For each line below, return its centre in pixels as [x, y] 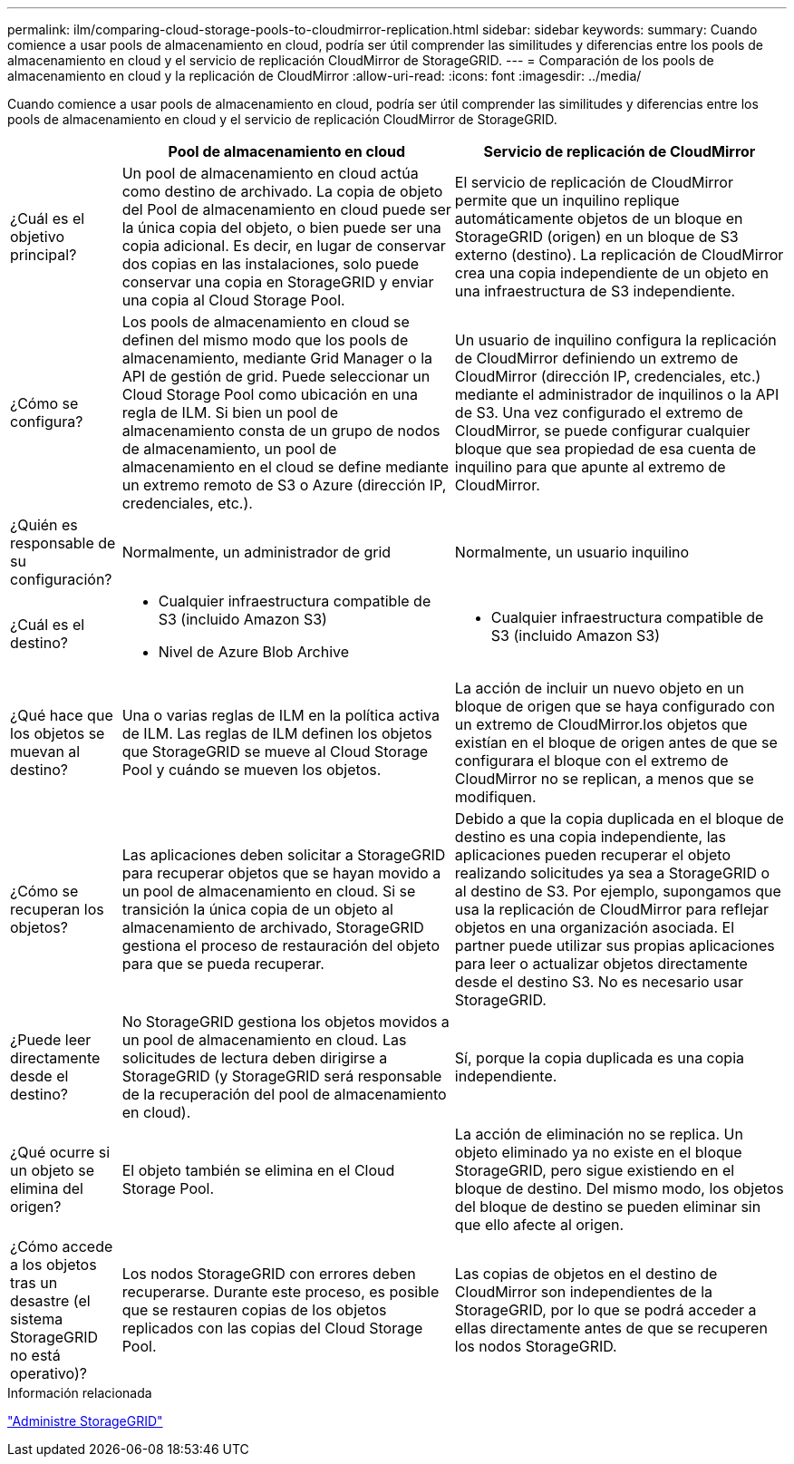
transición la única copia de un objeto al [257, 909]
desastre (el [50, 1301]
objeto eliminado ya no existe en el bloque [598, 1152]
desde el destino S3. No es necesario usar [599, 982]
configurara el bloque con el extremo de [591, 761]
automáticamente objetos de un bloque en [599, 218]
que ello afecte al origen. [539, 1225]
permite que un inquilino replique [567, 200]
